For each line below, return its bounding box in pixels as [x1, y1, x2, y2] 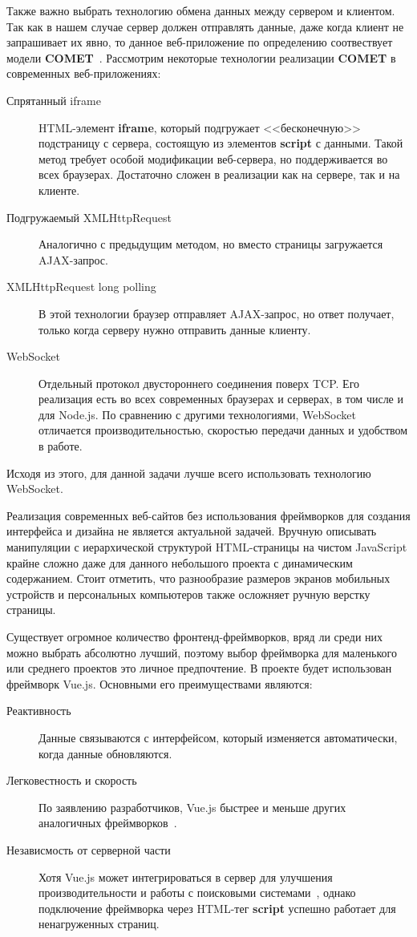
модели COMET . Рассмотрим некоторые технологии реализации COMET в [6, 49, 396, 66]
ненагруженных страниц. [38, 915, 160, 932]
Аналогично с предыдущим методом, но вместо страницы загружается [38, 236, 383, 252]
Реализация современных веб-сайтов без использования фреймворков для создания [6, 507, 411, 523]
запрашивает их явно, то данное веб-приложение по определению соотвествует [6, 34, 393, 50]
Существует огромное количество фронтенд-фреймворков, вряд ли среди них [6, 628, 383, 644]
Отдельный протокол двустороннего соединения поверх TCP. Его [38, 374, 360, 391]
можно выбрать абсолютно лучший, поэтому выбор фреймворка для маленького [6, 644, 397, 660]
